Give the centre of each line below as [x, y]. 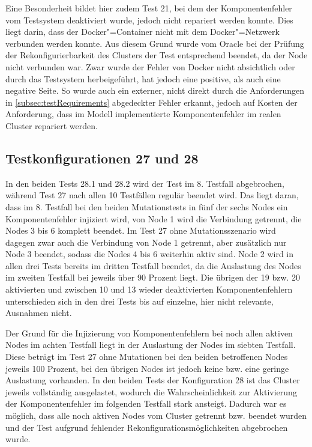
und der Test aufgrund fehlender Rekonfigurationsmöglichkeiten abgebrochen [147, 427]
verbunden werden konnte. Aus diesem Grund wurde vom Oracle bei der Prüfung [155, 43]
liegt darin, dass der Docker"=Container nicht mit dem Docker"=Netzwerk [142, 32]
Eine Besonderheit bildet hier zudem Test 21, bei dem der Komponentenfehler [149, 8]
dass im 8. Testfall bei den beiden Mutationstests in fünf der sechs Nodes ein [147, 206]
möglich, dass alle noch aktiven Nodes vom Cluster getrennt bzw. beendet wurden [156, 415]
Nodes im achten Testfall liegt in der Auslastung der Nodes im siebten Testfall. [151, 345]
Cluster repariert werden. [52, 125]
